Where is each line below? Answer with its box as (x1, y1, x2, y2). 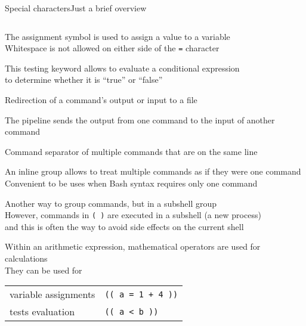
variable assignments (10, 287, 95, 302)
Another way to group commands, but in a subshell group (5, 197, 217, 209)
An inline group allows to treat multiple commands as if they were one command (5, 165, 301, 178)
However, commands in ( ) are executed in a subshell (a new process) (5, 209, 261, 221)
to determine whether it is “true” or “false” (5, 73, 163, 86)
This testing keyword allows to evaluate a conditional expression (5, 61, 240, 74)
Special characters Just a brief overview (5, 2, 147, 14)
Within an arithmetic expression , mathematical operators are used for (5, 240, 261, 253)
